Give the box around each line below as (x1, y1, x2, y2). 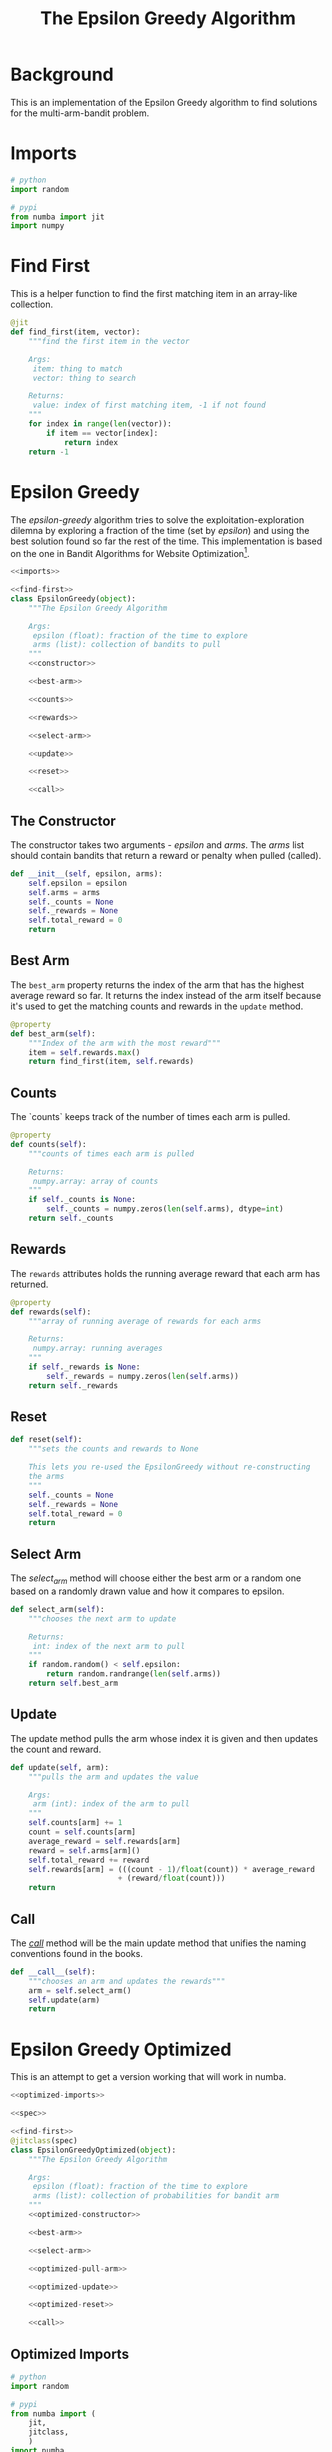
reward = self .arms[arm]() (28, 1845, 141, 1856)
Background (10, 63, 114, 86)
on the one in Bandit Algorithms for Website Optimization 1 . (10, 545, 250, 559)
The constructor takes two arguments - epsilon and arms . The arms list (10, 838, 305, 851)
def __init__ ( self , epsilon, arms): (10, 868, 163, 879)
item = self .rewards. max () (28, 1047, 141, 1057)
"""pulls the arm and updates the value (28, 1772, 199, 1782)
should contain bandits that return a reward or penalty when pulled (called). (10, 849, 322, 861)
